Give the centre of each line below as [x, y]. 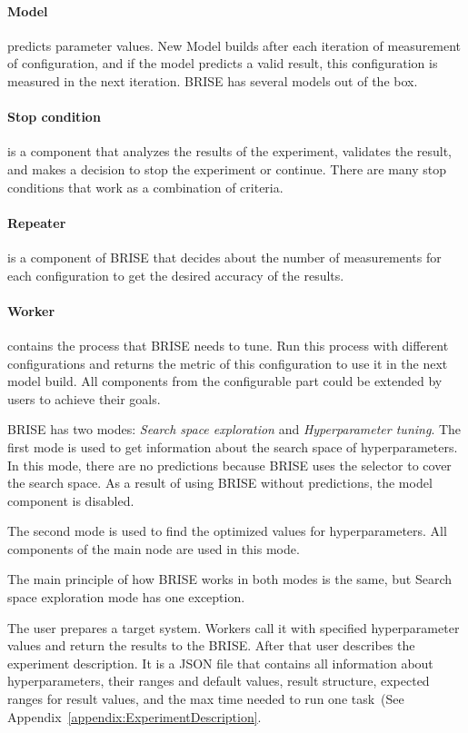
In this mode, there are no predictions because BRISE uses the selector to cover [229, 465]
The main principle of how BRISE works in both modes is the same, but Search [230, 579]
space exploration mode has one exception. [126, 597]
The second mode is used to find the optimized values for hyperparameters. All [227, 531]
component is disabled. [71, 500]
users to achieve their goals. [84, 398]
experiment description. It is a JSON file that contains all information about [220, 663]
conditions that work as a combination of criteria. [145, 187]
